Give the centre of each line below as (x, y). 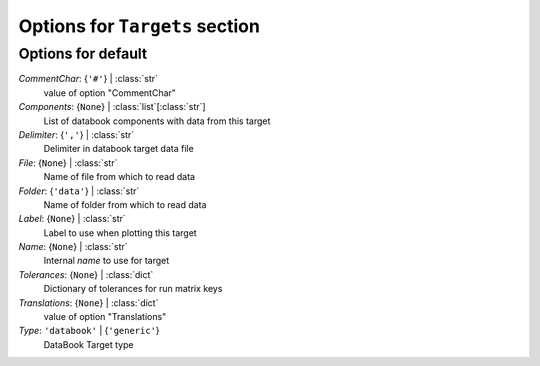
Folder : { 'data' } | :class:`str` (79, 191)
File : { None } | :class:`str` (68, 162)
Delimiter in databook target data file (118, 149)
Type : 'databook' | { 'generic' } (89, 331)
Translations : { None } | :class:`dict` (88, 302)
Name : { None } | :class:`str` (73, 247)
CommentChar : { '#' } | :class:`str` (88, 79)
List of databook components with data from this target (157, 121)
